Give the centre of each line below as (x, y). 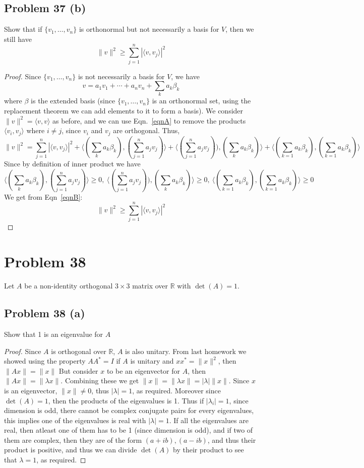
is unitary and (152, 361)
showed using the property (45, 361)
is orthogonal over (79, 351)
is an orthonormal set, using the (201, 101)
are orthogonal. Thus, (146, 130)
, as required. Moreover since (176, 390)
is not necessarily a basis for (121, 76)
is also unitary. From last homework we (186, 351)
